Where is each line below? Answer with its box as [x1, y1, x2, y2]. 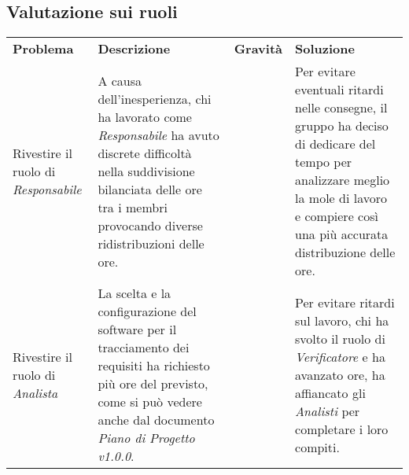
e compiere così [295, 207, 378, 226]
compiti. [295, 437, 340, 456]
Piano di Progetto [98, 429, 195, 447]
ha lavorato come [98, 107, 192, 126]
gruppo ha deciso [295, 116, 389, 135]
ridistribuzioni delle [98, 234, 204, 252]
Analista [13, 383, 58, 402]
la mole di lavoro [295, 189, 387, 208]
